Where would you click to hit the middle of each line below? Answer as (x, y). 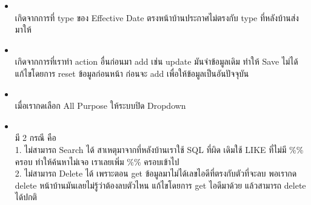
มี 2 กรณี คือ (35, 138)
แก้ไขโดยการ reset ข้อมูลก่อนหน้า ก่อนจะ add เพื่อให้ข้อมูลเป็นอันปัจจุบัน (132, 73)
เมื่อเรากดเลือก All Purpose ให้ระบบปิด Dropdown (100, 106)
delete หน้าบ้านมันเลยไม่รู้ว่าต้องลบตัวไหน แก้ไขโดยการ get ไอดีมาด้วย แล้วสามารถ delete (160, 185)
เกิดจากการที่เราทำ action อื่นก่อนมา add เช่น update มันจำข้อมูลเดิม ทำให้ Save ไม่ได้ (156, 61)
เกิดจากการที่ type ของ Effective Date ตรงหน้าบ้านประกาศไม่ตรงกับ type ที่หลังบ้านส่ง (157, 17)
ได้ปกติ (26, 197)
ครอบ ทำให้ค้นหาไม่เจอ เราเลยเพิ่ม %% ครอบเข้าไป (97, 161)
